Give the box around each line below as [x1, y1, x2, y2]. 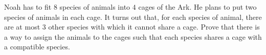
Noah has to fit [4, 2, 52, 12]
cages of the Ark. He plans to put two [138, 2, 257, 12]
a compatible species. [4, 41, 70, 52]
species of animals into [59, 2, 130, 12]
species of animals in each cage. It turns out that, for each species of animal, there [4, 11, 262, 22]
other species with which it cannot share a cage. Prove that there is [48, 21, 260, 32]
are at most [4, 21, 40, 32]
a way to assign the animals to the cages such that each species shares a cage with [4, 31, 262, 42]
